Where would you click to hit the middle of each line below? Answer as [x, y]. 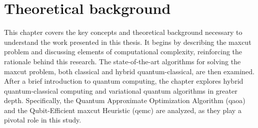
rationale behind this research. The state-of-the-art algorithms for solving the [122, 61]
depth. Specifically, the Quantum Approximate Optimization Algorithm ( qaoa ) [125, 100]
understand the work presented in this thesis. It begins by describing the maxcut [128, 42]
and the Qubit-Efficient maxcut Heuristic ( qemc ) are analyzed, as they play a [123, 110]
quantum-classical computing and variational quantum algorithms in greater [121, 90]
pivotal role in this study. [43, 120]
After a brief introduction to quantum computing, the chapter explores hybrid [124, 81]
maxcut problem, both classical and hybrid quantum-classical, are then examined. [129, 71]
